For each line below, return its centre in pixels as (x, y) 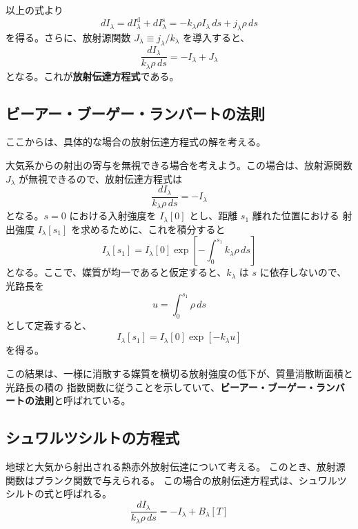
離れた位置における (296, 216)
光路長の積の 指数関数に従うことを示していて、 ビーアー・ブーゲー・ (161, 387)
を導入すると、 (216, 37)
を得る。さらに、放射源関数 (68, 37)
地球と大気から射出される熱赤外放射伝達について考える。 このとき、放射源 (176, 466)
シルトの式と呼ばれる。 (59, 493)
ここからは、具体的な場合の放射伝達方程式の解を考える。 (136, 142)
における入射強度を (113, 216)
